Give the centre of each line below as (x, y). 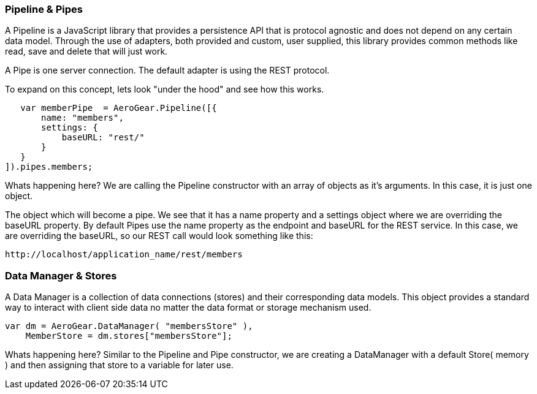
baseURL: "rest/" (103, 138)
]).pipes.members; (49, 167)
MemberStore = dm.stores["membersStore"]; (129, 336)
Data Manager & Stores (61, 275)
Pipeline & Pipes (44, 9)
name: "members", (82, 118)
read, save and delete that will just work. (86, 51)
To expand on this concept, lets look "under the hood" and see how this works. (165, 89)
